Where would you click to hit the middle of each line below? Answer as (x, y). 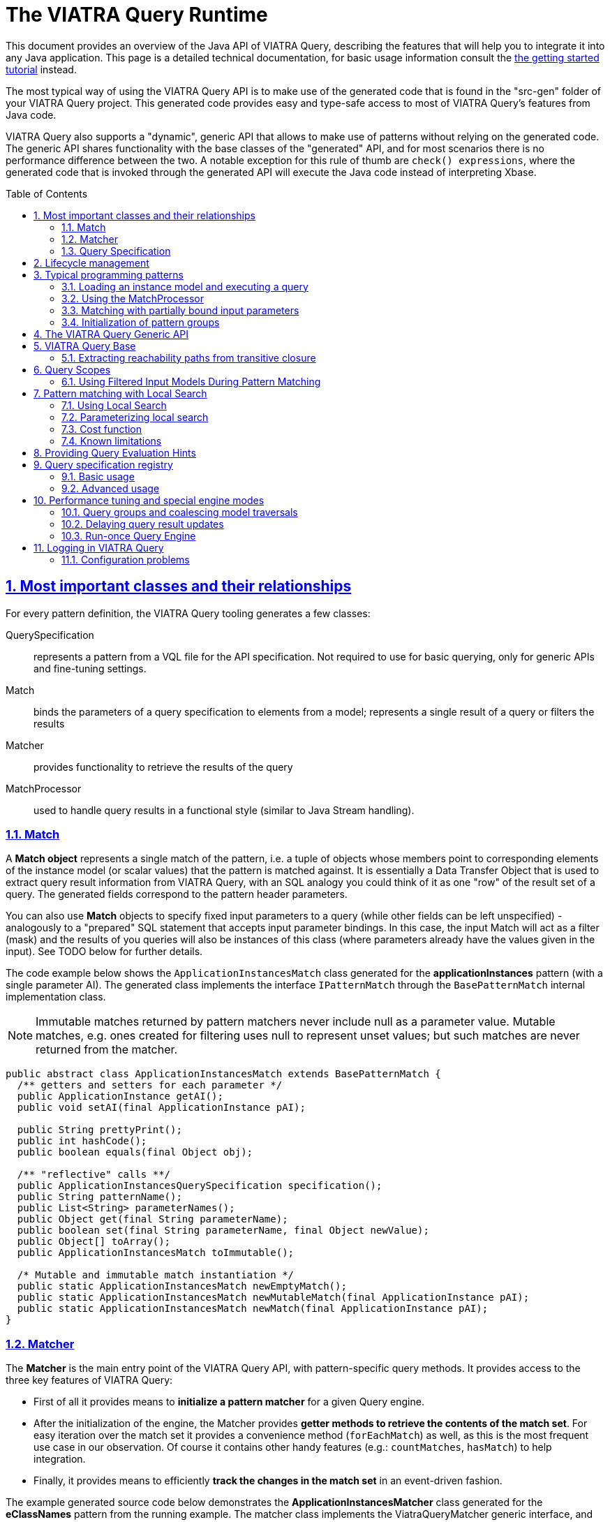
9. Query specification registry (103, 464)
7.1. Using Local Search (114, 405)
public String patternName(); (99, 1197)
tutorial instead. (41, 69)
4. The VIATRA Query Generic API (111, 334)
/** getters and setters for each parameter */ (150, 1085)
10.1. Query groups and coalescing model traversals (180, 512)
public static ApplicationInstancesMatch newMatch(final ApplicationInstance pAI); (253, 1309)
